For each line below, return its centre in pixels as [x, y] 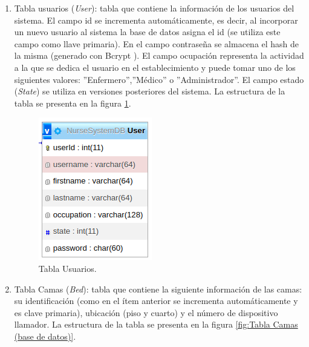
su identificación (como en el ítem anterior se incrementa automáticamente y [156, 301]
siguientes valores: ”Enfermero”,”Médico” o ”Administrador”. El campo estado [159, 79]
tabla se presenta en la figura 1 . [73, 103]
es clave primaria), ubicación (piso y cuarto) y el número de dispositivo [146, 312]
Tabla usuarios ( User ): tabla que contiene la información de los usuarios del [154, 8]
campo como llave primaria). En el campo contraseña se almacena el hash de [157, 43]
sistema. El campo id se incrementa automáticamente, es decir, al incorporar [156, 20]
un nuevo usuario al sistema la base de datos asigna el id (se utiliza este [147, 32]
